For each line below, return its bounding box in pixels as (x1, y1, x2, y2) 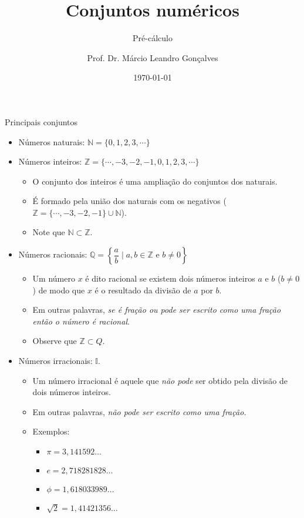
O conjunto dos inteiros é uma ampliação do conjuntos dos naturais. (32, 175, 278, 187)
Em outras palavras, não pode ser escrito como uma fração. (32, 405, 246, 417)
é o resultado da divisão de (94, 283, 191, 296)
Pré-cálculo (133, 32, 173, 44)
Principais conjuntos (5, 115, 78, 128)
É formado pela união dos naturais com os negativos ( (32, 195, 227, 207)
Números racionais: (18, 248, 87, 260)
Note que (32, 226, 65, 238)
